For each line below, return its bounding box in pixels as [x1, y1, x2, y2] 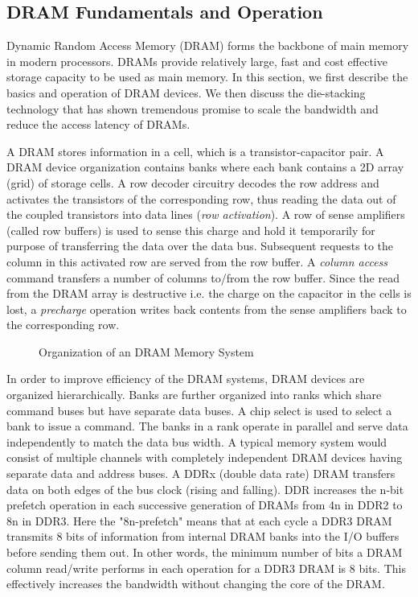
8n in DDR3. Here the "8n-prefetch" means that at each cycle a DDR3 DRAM [6, 512, 392, 529]
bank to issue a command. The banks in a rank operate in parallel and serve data [6, 418, 408, 434]
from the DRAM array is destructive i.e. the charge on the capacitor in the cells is [6, 285, 412, 302]
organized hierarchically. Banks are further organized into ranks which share [6, 386, 382, 403]
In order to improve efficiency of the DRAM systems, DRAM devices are [6, 370, 365, 387]
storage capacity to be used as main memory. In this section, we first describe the [6, 68, 408, 85]
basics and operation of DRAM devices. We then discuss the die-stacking [6, 84, 366, 101]
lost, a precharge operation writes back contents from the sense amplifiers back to [6, 300, 407, 317]
